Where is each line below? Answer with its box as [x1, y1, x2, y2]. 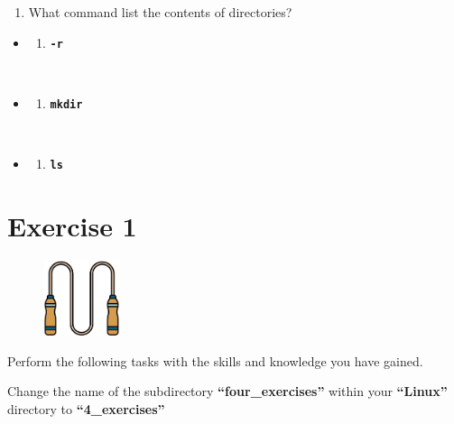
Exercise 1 [7, 207, 137, 244]
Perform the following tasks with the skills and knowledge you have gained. [7, 351, 423, 370]
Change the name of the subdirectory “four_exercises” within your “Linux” [7, 382, 448, 401]
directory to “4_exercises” [7, 399, 165, 418]
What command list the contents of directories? [28, 3, 292, 21]
